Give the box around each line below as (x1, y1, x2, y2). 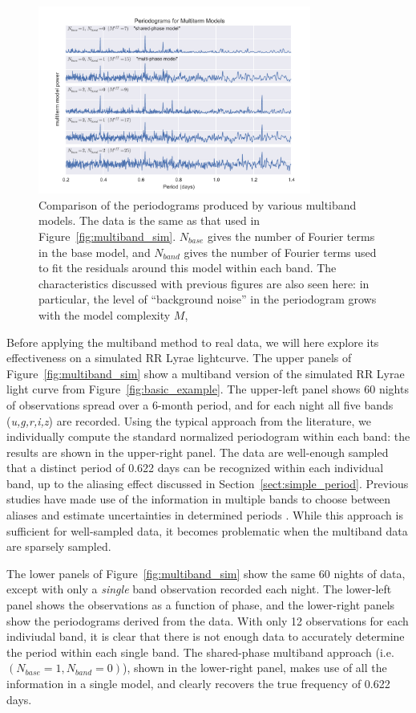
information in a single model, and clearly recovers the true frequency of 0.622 (6, 675, 390, 691)
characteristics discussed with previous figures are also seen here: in (38, 275, 370, 291)
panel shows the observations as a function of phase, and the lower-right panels (6, 597, 395, 613)
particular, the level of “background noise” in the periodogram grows (38, 291, 377, 308)
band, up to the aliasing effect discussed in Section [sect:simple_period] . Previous (6, 475, 409, 491)
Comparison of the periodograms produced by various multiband (38, 196, 357, 213)
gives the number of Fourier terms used (184, 243, 377, 260)
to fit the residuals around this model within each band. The (38, 259, 337, 276)
